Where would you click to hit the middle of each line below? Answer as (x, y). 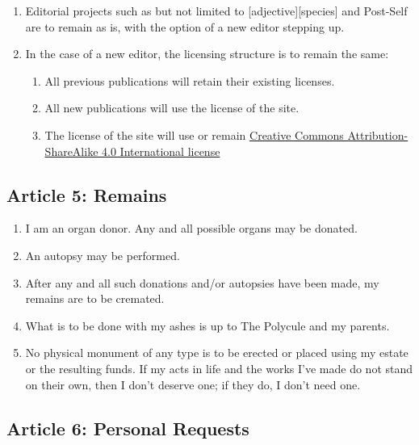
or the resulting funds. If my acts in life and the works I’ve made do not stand (219, 368)
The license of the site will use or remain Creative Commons (194, 134)
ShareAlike (71, 151)
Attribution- (378, 134)
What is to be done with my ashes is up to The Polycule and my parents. (207, 325)
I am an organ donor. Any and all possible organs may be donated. (191, 228)
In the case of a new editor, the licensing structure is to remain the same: (207, 54)
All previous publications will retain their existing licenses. (190, 80)
